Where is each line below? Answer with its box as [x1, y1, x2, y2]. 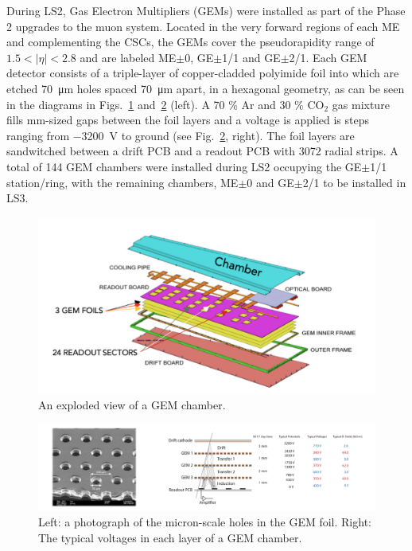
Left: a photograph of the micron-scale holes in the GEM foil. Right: [38, 514, 371, 530]
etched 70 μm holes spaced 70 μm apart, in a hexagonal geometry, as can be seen [6, 80, 405, 96]
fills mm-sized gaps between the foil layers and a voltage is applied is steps [6, 111, 369, 128]
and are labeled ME [80, 49, 177, 65]
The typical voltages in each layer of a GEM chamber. [38, 529, 302, 545]
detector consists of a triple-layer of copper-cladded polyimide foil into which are [6, 64, 399, 81]
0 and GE [247, 174, 294, 190]
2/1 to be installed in [302, 174, 406, 190]
